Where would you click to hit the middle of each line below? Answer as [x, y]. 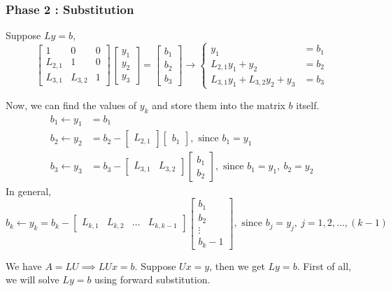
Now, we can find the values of [71, 105]
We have [24, 265]
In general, [28, 191]
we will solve [33, 279]
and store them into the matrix [219, 105]
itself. [308, 105]
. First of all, [324, 265]
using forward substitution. [152, 279]
